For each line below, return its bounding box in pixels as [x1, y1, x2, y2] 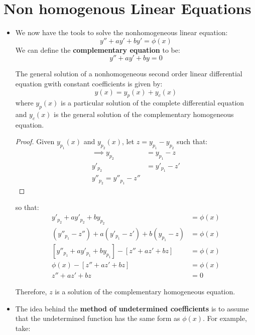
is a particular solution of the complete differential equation [61, 97, 244, 108]
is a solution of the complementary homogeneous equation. [55, 286, 235, 296]
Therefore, [15, 286, 47, 296]
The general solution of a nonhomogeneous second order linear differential [15, 68, 242, 79]
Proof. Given [15, 136, 55, 147]
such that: [177, 136, 208, 147]
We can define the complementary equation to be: [15, 44, 180, 55]
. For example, [203, 313, 247, 323]
